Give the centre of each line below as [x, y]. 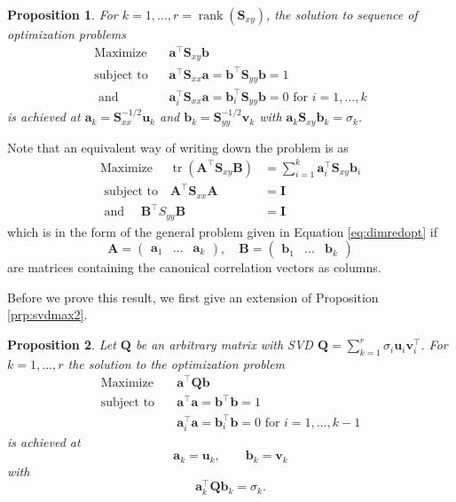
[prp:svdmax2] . [47, 314]
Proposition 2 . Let [62, 345]
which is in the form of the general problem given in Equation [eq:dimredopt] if [223, 231]
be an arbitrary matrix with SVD [224, 345]
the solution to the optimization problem [177, 363]
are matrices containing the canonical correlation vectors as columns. [194, 267]
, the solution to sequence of [342, 14]
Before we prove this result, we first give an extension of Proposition [193, 297]
